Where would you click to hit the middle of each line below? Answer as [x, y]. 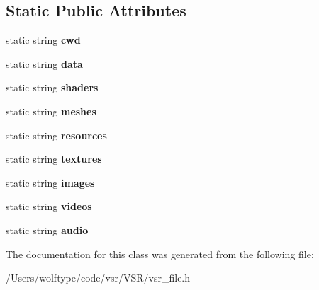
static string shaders [52, 87]
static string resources [56, 135]
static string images [50, 182]
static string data [44, 63]
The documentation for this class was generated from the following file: [160, 254]
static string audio [47, 230]
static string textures [54, 159]
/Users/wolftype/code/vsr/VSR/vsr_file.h [98, 278]
